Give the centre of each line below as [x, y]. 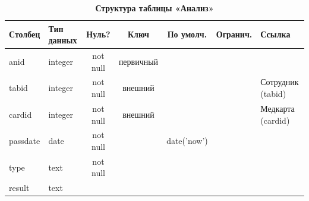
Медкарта [278, 108]
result [19, 188]
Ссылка [275, 34]
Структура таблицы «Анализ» [154, 8]
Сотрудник [280, 82]
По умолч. [187, 34]
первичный [138, 61]
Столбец [25, 34]
